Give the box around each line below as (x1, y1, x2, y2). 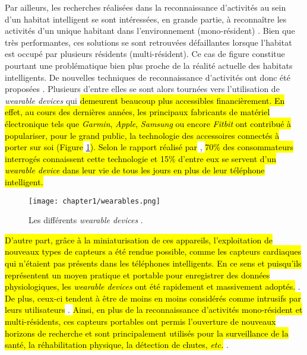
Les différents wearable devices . (29, 214, 143, 226)
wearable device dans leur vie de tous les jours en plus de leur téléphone (5, 164, 265, 176)
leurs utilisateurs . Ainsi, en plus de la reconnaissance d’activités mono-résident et (5, 303, 303, 316)
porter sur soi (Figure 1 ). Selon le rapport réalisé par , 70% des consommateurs (5, 141, 293, 153)
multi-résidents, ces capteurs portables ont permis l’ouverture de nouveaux (5, 315, 276, 327)
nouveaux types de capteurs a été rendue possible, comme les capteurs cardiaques (5, 245, 302, 258)
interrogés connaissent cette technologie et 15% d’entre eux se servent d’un (5, 152, 277, 164)
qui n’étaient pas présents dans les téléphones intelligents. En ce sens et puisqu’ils (5, 256, 302, 269)
